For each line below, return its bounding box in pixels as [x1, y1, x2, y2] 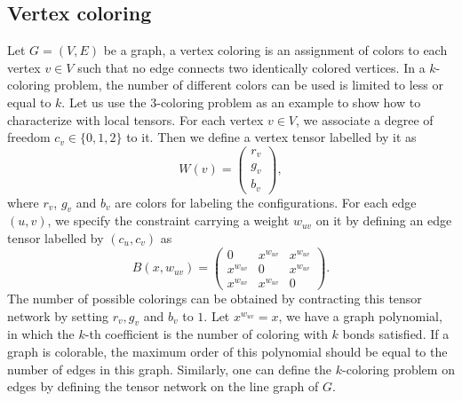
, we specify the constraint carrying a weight [47, 211, 290, 230]
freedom [7, 128, 51, 146]
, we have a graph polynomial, [278, 306, 442, 325]
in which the [7, 325, 75, 343]
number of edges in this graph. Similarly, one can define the [7, 359, 332, 378]
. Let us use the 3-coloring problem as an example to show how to [61, 92, 421, 111]
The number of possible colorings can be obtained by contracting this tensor [7, 289, 422, 308]
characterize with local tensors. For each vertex [7, 110, 264, 129]
